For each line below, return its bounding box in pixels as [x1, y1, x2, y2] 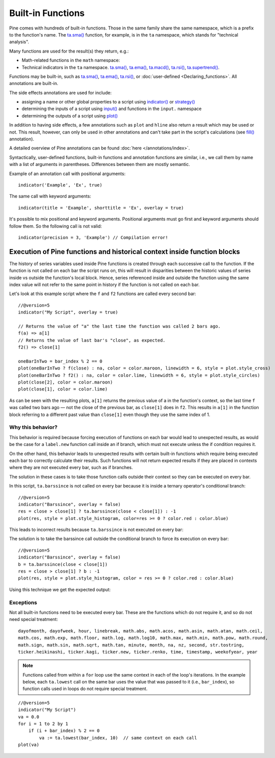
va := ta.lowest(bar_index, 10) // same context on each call [39, 735, 197, 740]
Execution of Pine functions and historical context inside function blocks [9, 247, 241, 256]
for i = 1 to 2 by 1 [18, 721, 68, 727]
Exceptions [9, 599, 37, 606]
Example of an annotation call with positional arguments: [9, 170, 126, 176]
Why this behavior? [9, 424, 57, 431]
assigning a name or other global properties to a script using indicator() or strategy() [21, 99, 196, 105]
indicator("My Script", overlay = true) [18, 309, 118, 315]
